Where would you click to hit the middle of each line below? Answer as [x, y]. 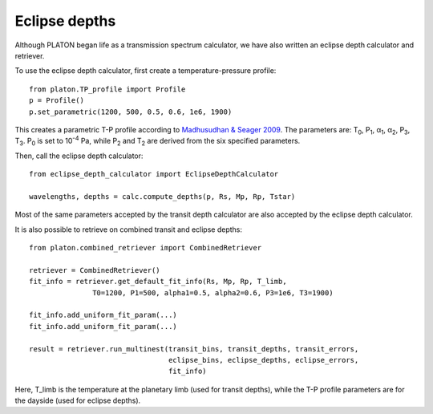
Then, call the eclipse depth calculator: [79, 156]
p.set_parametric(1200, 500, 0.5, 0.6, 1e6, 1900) [131, 112]
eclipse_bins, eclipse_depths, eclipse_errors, [264, 360]
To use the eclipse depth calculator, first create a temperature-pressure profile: [146, 71]
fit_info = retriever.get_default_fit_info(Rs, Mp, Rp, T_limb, [158, 282]
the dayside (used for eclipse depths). [78, 400]
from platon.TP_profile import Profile [107, 89]
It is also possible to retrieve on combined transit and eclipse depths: [128, 229]
